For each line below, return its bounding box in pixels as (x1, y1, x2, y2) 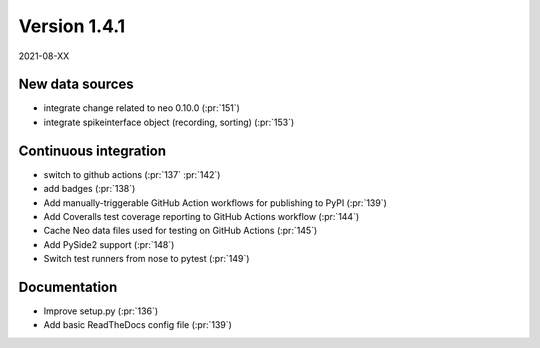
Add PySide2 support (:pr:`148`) (43, 238, 175, 250)
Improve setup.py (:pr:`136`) (43, 305, 159, 317)
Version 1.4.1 (18, 15, 126, 37)
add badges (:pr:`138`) (43, 183, 136, 195)
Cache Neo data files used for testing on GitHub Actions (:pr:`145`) (43, 225, 318, 237)
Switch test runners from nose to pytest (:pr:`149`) (43, 253, 250, 265)
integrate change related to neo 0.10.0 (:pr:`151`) (43, 102, 240, 114)
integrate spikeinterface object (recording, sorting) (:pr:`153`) (43, 116, 295, 128)
